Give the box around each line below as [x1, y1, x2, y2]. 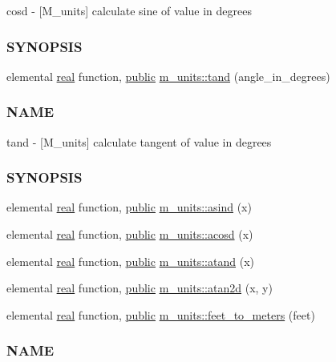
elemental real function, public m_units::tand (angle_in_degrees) [6, 67, 330, 84]
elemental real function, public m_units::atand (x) [6, 252, 254, 269]
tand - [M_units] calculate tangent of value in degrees [6, 133, 272, 150]
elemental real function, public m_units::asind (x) [6, 199, 252, 215]
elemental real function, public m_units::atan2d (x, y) [6, 280, 273, 296]
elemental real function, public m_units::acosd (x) [6, 226, 253, 243]
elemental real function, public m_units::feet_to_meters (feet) [6, 306, 315, 323]
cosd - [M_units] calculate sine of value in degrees [6, 2, 252, 18]
